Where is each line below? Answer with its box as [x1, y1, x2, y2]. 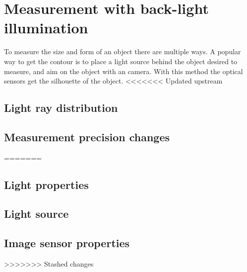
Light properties [4, 177, 89, 192]
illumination [4, 17, 88, 38]
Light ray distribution [4, 100, 118, 115]
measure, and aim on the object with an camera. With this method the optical [4, 66, 243, 76]
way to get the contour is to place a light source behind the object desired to [4, 56, 238, 66]
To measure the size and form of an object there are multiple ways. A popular [4, 46, 241, 57]
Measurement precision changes [4, 129, 170, 144]
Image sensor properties [4, 235, 130, 251]
